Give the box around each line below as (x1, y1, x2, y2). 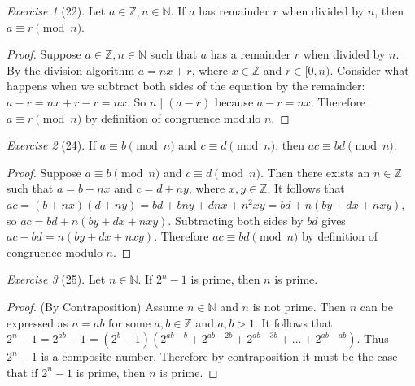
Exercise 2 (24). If (7, 137, 97, 154)
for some (108, 314, 151, 331)
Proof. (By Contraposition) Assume (7, 297, 184, 314)
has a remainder (210, 46, 290, 63)
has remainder (199, 2, 269, 19)
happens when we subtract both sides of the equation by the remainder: (7, 77, 365, 94)
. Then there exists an (260, 163, 370, 180)
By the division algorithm (7, 61, 135, 78)
